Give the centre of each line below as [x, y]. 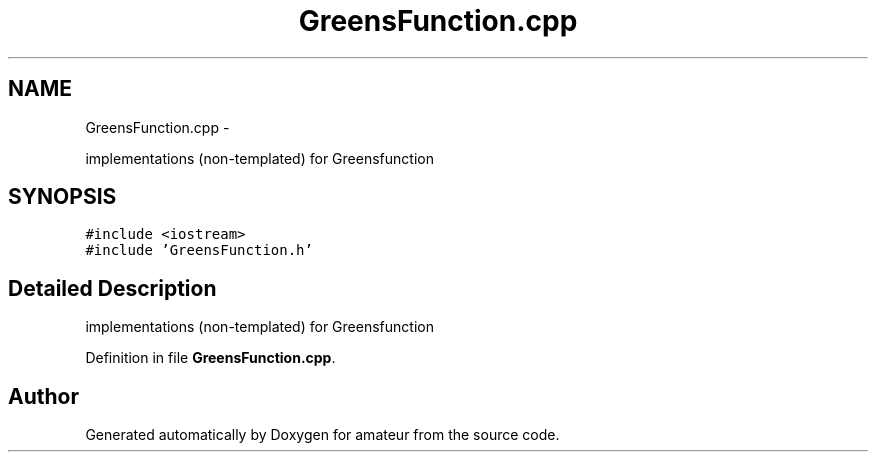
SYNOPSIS [62, 197]
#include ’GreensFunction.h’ [199, 250]
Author [43, 396]
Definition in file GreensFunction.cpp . [210, 358]
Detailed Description [112, 288]
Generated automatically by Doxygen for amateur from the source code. [322, 435]
